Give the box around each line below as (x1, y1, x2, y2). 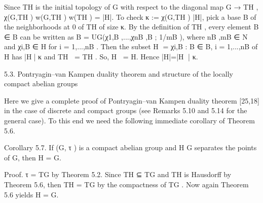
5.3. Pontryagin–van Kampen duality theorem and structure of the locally (4, 68, 233, 79)
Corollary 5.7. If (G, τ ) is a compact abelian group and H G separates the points (4, 142, 257, 153)
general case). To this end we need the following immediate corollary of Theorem (4, 115, 255, 125)
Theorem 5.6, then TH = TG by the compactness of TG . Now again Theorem (4, 179, 249, 189)
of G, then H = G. (4, 152, 61, 162)
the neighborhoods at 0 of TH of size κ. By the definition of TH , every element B (4, 21, 259, 32)
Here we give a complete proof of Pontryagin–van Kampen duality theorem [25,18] (4, 95, 259, 106)
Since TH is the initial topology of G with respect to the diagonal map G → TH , (4, 2, 258, 12)
